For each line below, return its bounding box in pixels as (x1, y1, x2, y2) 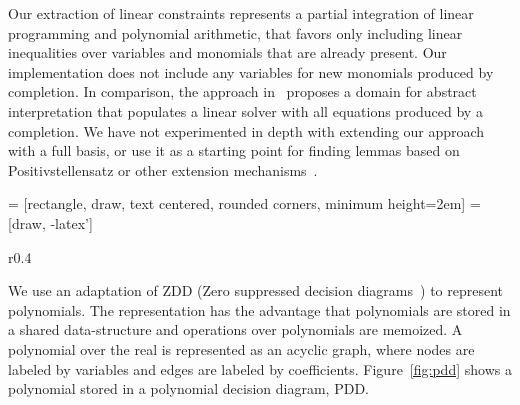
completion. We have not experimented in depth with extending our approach (8, 120, 485, 141)
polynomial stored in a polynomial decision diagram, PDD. (8, 378, 369, 399)
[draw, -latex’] (8, 212, 93, 233)
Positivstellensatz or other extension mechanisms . (8, 159, 318, 180)
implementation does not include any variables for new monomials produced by (8, 61, 494, 82)
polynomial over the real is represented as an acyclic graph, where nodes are (8, 338, 475, 359)
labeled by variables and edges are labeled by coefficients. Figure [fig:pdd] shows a (8, 358, 512, 379)
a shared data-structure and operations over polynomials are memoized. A (8, 319, 463, 340)
